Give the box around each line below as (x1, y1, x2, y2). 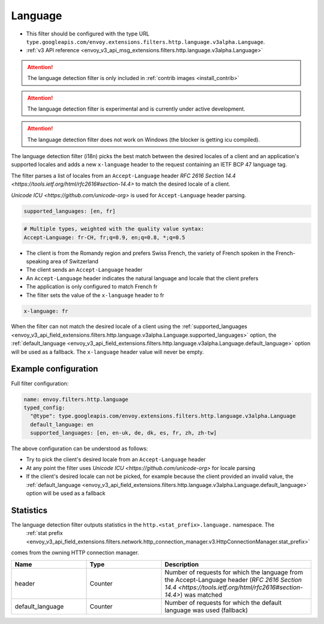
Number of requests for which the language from (164, 568, 303, 577)
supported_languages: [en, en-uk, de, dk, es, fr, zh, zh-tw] (30, 430, 217, 436)
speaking (26, 257, 49, 265)
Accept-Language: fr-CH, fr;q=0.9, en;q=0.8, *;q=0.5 (23, 234, 185, 240)
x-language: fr (23, 307, 68, 314)
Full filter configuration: (11, 379, 69, 387)
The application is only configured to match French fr (26, 283, 158, 290)
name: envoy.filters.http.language (23, 396, 128, 403)
